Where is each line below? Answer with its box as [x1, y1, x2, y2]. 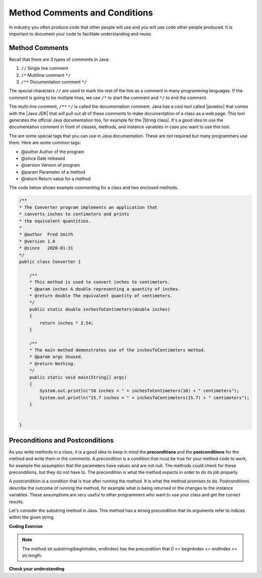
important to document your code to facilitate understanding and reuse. [9, 31, 152, 36]
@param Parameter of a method [21, 169, 86, 175]
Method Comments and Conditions [9, 7, 153, 18]
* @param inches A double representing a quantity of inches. [29, 286, 180, 291]
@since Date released [21, 155, 65, 161]
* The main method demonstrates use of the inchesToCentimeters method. [29, 347, 206, 353]
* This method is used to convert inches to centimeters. [29, 279, 170, 285]
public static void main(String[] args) [29, 374, 127, 380]
